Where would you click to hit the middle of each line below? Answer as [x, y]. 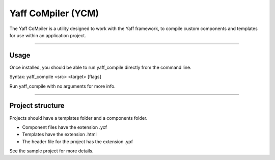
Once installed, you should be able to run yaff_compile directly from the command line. [101, 67]
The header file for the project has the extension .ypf [78, 141]
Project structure [37, 106]
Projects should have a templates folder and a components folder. [78, 118]
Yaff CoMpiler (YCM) [54, 13]
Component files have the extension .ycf [64, 127]
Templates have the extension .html [59, 135]
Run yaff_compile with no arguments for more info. [62, 86]
